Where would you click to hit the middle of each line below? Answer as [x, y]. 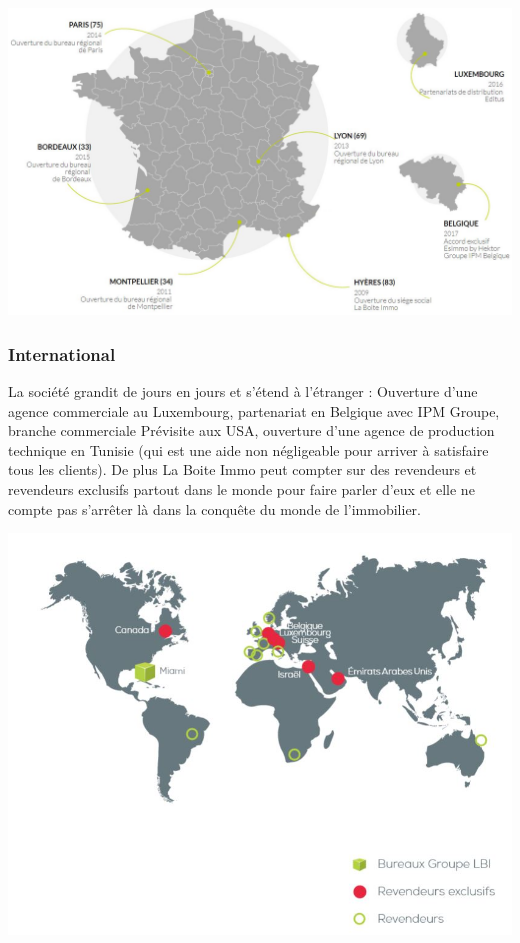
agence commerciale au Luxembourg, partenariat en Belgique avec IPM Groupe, [254, 410]
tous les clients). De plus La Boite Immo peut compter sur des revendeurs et [242, 469]
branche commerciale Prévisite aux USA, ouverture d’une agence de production [251, 430]
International [62, 353]
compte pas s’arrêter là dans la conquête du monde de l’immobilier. [214, 508]
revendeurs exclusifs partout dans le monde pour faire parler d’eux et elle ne [241, 488]
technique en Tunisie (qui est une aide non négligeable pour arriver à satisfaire [248, 449]
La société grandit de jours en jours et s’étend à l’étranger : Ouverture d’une [243, 390]
